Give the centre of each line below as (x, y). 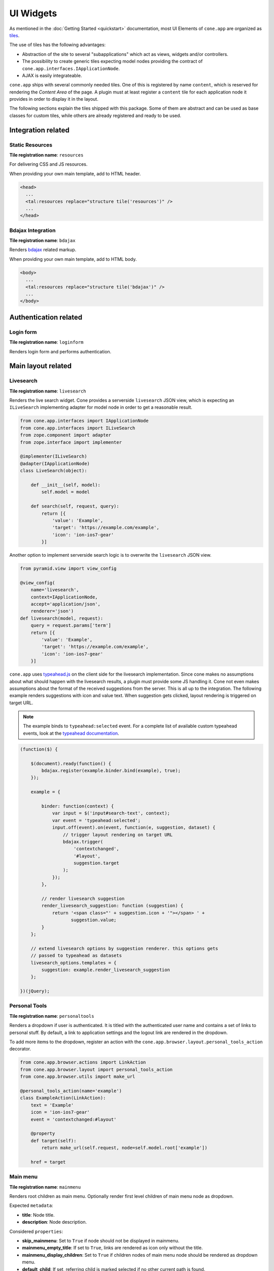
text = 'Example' (52, 1105)
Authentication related (46, 317)
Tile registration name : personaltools (52, 1016)
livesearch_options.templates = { (74, 963)
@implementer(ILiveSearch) (54, 457)
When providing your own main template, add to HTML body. (73, 259)
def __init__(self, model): (66, 485)
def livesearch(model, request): (62, 618)
